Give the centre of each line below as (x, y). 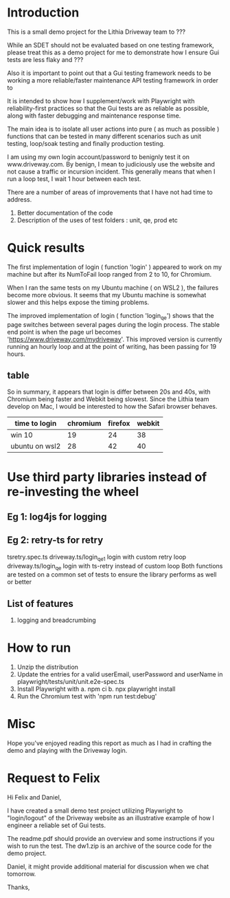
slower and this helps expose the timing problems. (78, 302)
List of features (41, 603)
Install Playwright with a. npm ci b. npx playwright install (96, 689)
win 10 (22, 435)
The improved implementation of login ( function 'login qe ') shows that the (111, 316)
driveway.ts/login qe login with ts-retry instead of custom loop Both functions (115, 567)
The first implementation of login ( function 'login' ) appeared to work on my (114, 267)
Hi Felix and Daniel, (34, 798)
